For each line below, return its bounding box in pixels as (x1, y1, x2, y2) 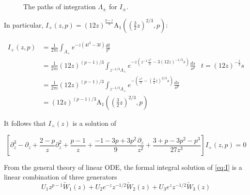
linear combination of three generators (4, 171, 117, 181)
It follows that (4, 118, 46, 128)
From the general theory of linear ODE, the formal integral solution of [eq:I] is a (4, 162, 242, 172)
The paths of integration (23, 1, 96, 11)
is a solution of (72, 118, 116, 128)
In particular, (4, 19, 44, 30)
